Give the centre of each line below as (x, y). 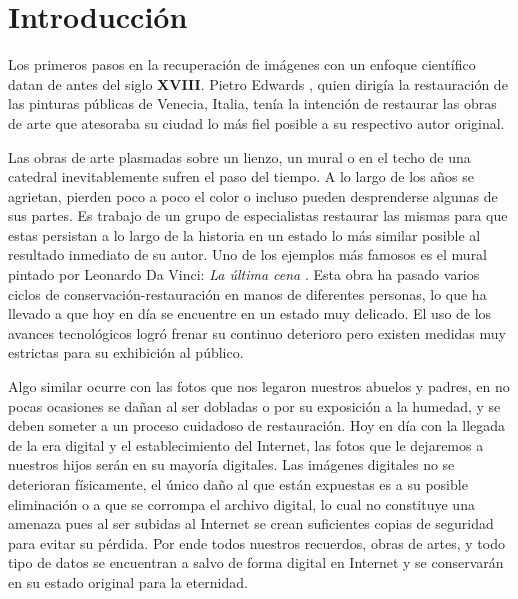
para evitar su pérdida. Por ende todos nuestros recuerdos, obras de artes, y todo (256, 542)
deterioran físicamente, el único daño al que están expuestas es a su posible (238, 484)
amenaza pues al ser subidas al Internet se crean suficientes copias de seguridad (251, 523)
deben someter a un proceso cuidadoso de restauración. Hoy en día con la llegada (257, 425)
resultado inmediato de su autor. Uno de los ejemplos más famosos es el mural (248, 254)
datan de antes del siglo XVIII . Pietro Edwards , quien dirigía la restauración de (258, 83)
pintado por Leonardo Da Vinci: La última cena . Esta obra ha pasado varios (244, 274)
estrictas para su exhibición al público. (126, 352)
